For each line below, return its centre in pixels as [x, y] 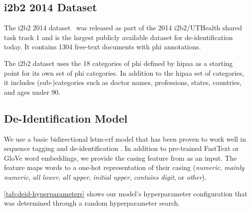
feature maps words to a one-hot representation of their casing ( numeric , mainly [124, 167]
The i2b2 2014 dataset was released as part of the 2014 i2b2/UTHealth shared [123, 28]
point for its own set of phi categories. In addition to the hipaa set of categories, [124, 73]
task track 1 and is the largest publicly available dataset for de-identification [118, 37]
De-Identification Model [66, 118]
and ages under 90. [32, 92]
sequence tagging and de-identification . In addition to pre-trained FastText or [122, 148]
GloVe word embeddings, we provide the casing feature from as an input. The [120, 158]
